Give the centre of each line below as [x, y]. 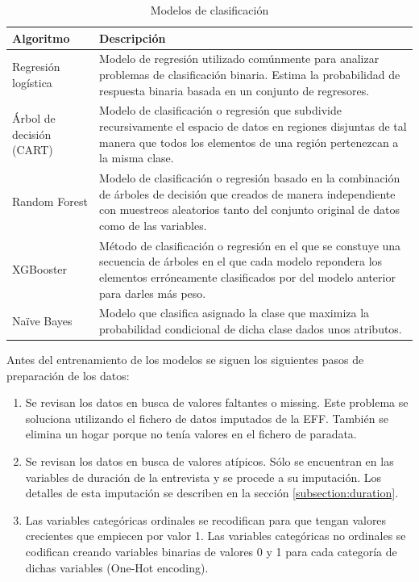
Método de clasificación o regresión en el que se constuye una [250, 245]
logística [32, 82]
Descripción [133, 38]
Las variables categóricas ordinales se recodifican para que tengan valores [206, 519]
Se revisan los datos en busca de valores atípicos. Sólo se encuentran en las [209, 461]
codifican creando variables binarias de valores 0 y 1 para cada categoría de [211, 551]
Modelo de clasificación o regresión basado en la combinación [250, 178]
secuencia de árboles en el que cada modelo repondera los [241, 261]
